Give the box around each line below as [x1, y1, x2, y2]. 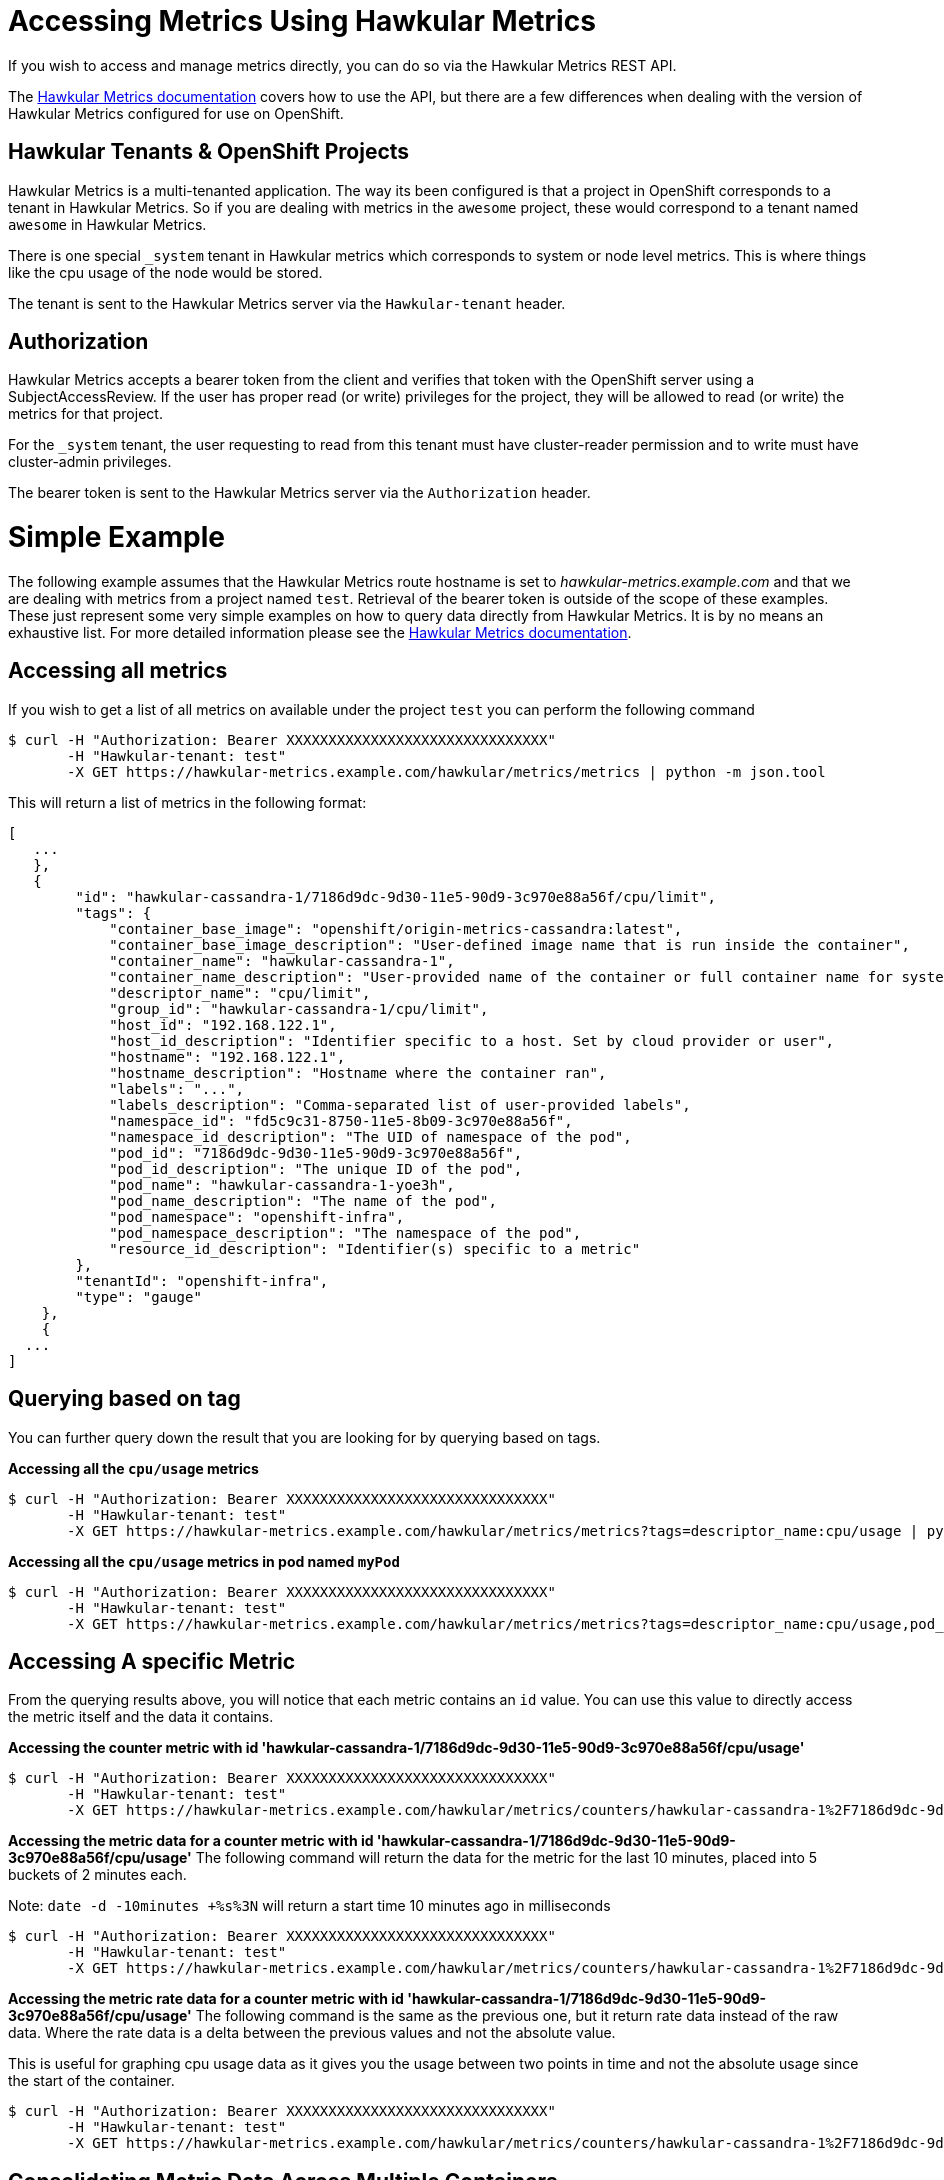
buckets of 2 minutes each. [8, 1866, 187, 1884]
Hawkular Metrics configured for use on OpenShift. [8, 104, 344, 122]
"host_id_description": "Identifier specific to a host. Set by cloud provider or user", [109, 1032, 835, 1049]
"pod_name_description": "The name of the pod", [109, 1192, 497, 1209]
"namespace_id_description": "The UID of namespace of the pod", [109, 1128, 632, 1145]
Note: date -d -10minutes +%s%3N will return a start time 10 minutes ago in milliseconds [8, 1897, 611, 1915]
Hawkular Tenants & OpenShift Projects [8, 139, 410, 165]
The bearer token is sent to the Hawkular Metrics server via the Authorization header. [8, 484, 591, 502]
